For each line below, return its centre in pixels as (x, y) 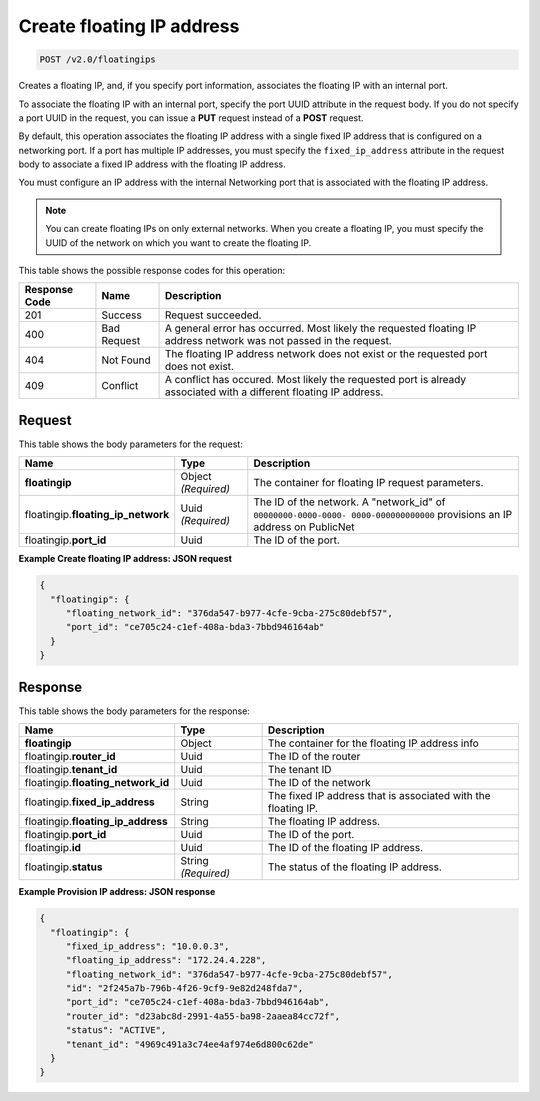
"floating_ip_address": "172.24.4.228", (166, 960)
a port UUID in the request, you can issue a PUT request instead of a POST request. (191, 117)
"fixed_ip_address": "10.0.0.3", (147, 946)
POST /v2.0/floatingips (98, 59)
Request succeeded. (213, 315)
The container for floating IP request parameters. (368, 483)
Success (121, 315)
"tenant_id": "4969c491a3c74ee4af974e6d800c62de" (189, 1044)
